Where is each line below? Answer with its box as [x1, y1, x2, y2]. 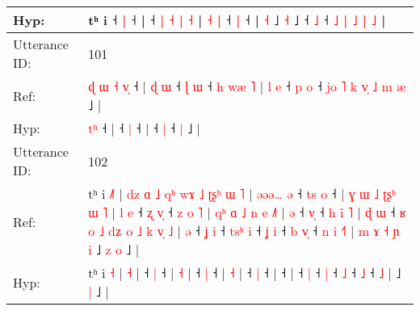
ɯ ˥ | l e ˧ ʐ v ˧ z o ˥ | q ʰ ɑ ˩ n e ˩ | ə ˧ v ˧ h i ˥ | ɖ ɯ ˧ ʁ [88, 203, 406, 221]
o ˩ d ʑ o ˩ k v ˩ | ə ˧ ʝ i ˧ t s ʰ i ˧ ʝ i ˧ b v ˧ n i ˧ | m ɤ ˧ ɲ [88, 221, 400, 240]
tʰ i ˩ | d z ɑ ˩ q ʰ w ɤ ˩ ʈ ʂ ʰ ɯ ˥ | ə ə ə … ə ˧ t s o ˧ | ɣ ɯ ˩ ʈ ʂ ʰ [88, 184, 397, 203]
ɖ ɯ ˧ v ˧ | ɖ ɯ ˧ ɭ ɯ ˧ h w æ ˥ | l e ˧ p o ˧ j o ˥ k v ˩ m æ [88, 77, 406, 95]
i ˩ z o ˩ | [88, 240, 140, 258]
